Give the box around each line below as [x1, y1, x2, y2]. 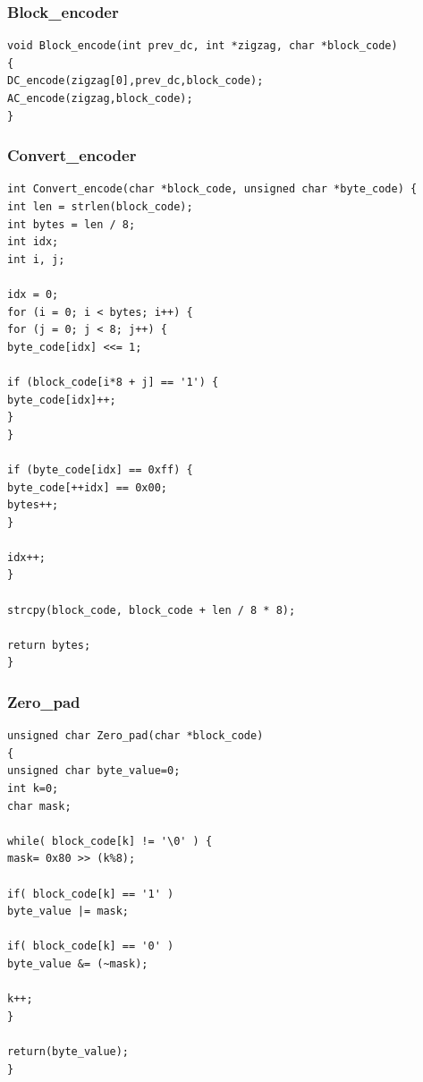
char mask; [7, 799, 72, 813]
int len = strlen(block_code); [7, 200, 193, 213]
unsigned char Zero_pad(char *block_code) [7, 729, 264, 743]
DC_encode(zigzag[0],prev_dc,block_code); [7, 74, 264, 88]
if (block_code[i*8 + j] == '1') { [7, 375, 219, 388]
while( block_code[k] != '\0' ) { [7, 834, 213, 848]
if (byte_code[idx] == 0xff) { [7, 463, 193, 476]
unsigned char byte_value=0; [7, 764, 181, 778]
